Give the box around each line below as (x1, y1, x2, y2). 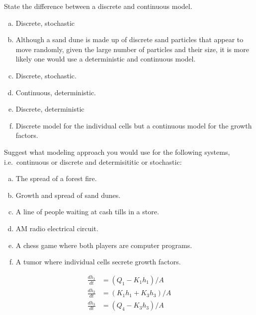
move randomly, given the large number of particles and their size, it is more (15, 44, 249, 54)
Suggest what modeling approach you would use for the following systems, (4, 146, 230, 157)
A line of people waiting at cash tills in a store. (15, 206, 159, 217)
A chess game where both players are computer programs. (15, 240, 192, 250)
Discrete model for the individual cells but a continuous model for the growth (15, 120, 252, 130)
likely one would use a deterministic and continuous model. (15, 54, 196, 64)
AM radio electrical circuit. (15, 223, 98, 233)
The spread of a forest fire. (15, 173, 97, 184)
